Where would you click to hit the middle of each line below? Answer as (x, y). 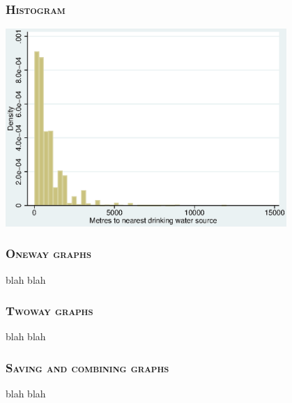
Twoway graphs (49, 311)
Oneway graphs (48, 253)
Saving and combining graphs (87, 367)
